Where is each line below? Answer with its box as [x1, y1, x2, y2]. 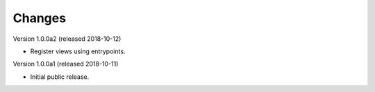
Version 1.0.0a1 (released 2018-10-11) [12, 59, 119, 68]
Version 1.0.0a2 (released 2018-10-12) [12, 35, 122, 43]
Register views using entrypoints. [30, 47, 126, 55]
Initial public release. [30, 73, 90, 81]
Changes [12, 10, 66, 26]
